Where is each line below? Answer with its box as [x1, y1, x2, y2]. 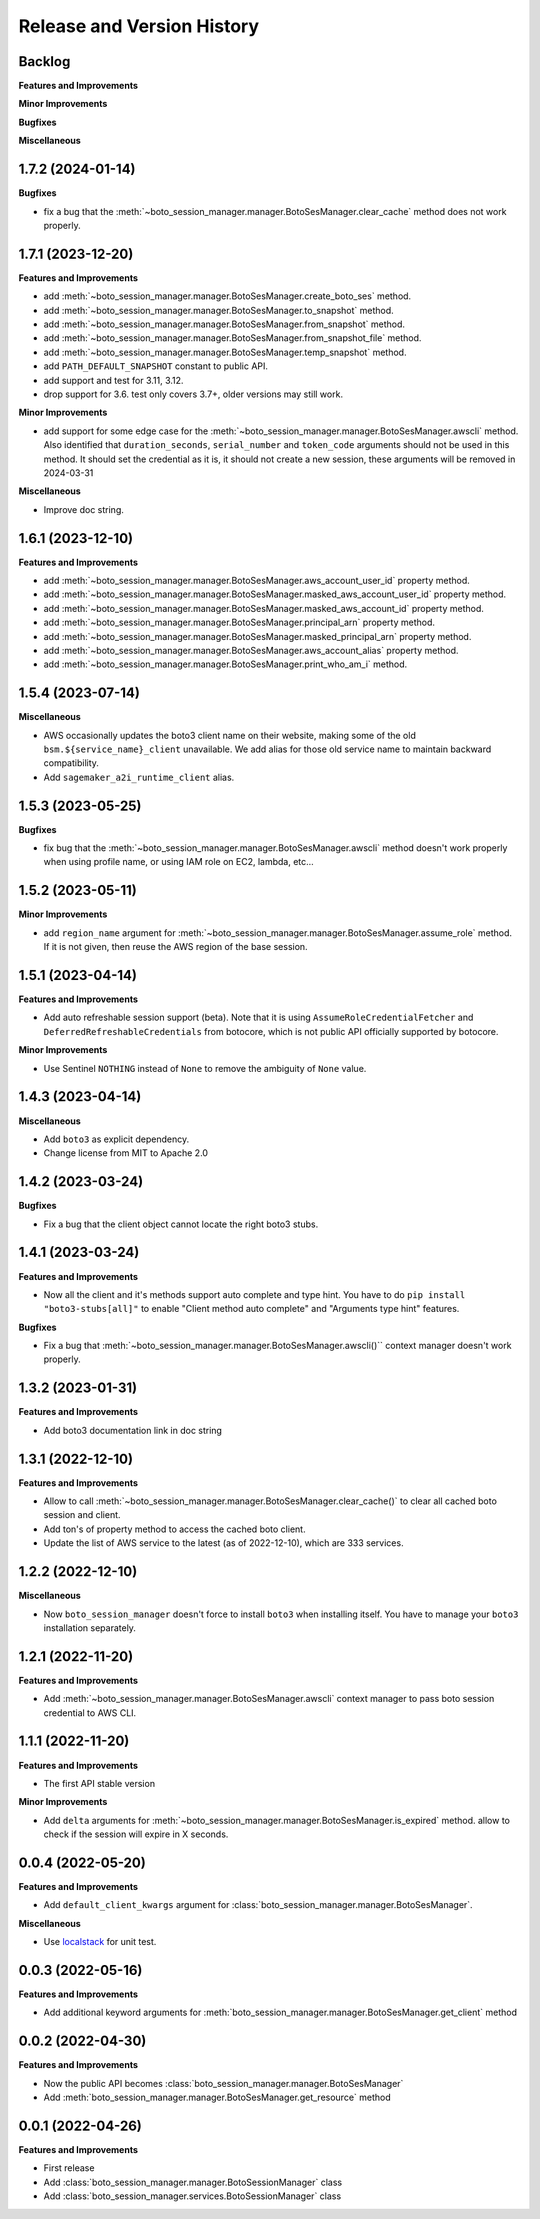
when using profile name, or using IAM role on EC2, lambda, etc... [43, 856, 314, 868]
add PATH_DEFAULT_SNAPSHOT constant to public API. [43, 360, 269, 372]
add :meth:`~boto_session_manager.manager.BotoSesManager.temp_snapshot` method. [43, 346, 407, 358]
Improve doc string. [43, 503, 125, 515]
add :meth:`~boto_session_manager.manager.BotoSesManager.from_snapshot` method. [43, 318, 405, 330]
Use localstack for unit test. [43, 1936, 157, 1948]
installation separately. [43, 1621, 137, 1634]
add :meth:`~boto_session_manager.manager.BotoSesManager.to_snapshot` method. [43, 304, 394, 316]
